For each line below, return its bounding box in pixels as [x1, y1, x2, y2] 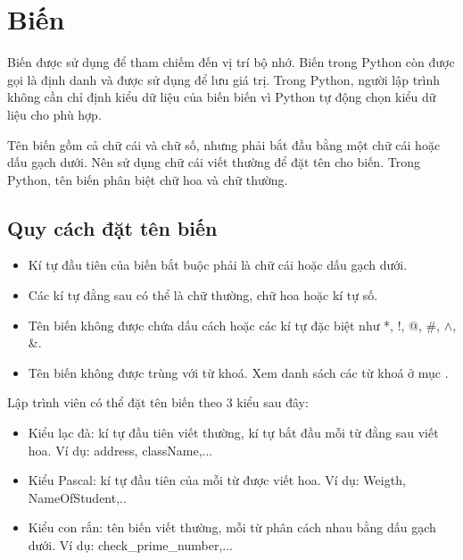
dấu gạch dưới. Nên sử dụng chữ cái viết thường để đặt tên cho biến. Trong [7, 153, 420, 171]
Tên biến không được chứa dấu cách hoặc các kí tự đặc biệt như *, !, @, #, [28, 315, 441, 334]
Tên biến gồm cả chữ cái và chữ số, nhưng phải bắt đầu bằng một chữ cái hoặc [7, 135, 441, 154]
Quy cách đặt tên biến [7, 213, 218, 241]
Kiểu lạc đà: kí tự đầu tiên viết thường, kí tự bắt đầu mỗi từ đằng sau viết [28, 423, 439, 442]
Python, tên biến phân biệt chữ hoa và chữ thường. [7, 170, 288, 188]
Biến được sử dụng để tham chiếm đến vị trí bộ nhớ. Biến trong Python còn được [7, 53, 455, 71]
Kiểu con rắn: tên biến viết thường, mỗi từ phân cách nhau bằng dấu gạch [28, 518, 436, 537]
